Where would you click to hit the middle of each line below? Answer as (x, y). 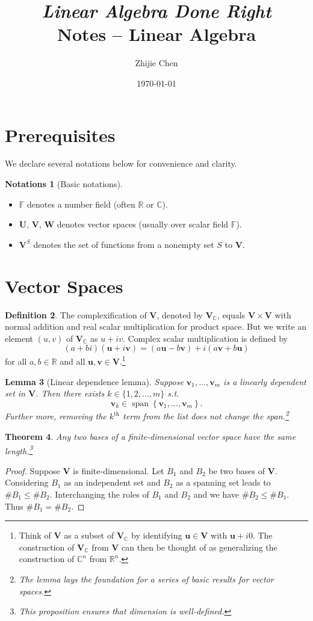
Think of (35, 535)
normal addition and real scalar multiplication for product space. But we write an (156, 326)
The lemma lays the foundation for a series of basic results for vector (146, 579)
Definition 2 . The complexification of (76, 314)
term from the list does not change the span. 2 (206, 415)
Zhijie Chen (156, 63)
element (19, 338)
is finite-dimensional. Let (119, 470)
